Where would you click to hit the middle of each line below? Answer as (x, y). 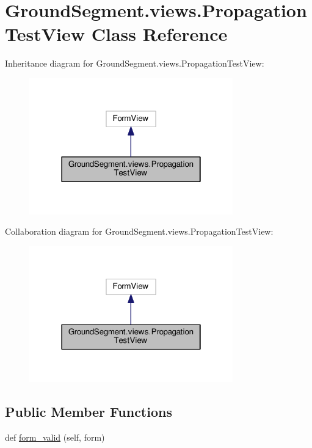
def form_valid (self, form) (55, 437)
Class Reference (159, 34)
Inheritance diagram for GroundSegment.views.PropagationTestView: (135, 63)
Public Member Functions (89, 412)
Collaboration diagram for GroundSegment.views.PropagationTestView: (139, 231)
